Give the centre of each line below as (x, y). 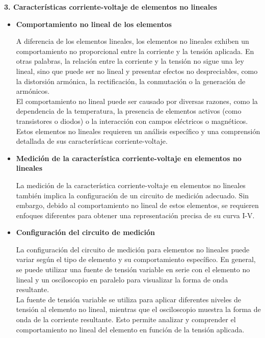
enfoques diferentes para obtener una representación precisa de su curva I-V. (135, 215)
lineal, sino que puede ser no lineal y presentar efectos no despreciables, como (137, 71)
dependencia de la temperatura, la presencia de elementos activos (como (129, 111)
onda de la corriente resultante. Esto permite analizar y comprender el (126, 319)
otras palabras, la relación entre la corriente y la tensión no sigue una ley (130, 61)
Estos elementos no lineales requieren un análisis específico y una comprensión (138, 131)
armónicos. (33, 91)
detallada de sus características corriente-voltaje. (92, 141)
